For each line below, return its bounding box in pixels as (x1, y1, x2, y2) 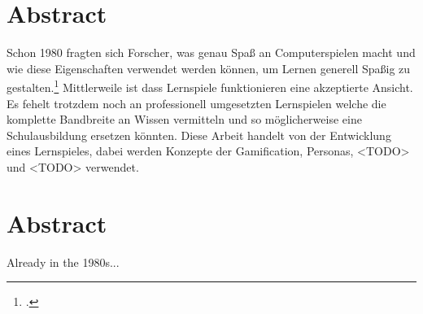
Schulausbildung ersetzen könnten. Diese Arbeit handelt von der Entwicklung (7, 126, 391, 143)
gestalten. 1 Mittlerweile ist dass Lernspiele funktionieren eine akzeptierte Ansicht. (7, 76, 413, 95)
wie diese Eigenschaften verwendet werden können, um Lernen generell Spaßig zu (7, 59, 411, 76)
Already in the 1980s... (7, 253, 120, 270)
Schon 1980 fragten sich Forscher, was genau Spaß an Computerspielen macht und (7, 44, 416, 61)
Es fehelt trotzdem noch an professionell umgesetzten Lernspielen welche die (7, 94, 386, 111)
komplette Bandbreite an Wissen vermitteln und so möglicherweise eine (7, 111, 362, 128)
